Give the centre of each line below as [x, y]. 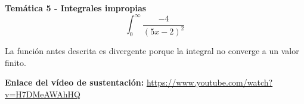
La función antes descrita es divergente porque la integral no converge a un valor [152, 51]
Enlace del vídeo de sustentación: [75, 82]
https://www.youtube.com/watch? [210, 82]
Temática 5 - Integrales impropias [76, 8]
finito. [15, 62]
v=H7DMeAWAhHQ [43, 94]
